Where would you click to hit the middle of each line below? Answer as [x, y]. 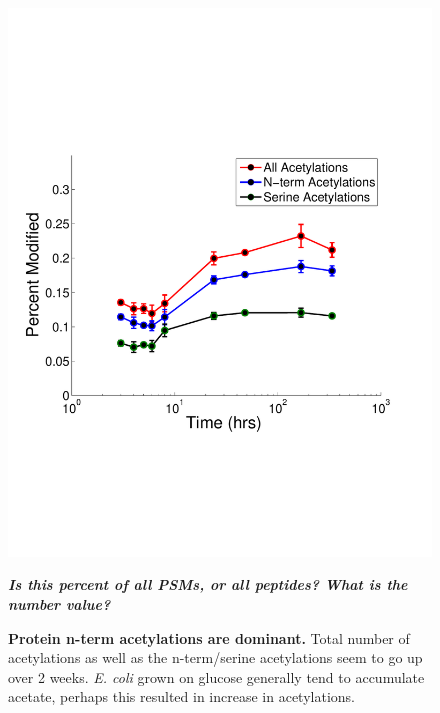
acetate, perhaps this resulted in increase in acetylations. [181, 696]
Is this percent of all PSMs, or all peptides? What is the [208, 584]
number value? [59, 604]
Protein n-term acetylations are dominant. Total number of [209, 637]
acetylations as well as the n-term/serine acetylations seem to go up [215, 657]
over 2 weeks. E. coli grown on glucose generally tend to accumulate [216, 676]
